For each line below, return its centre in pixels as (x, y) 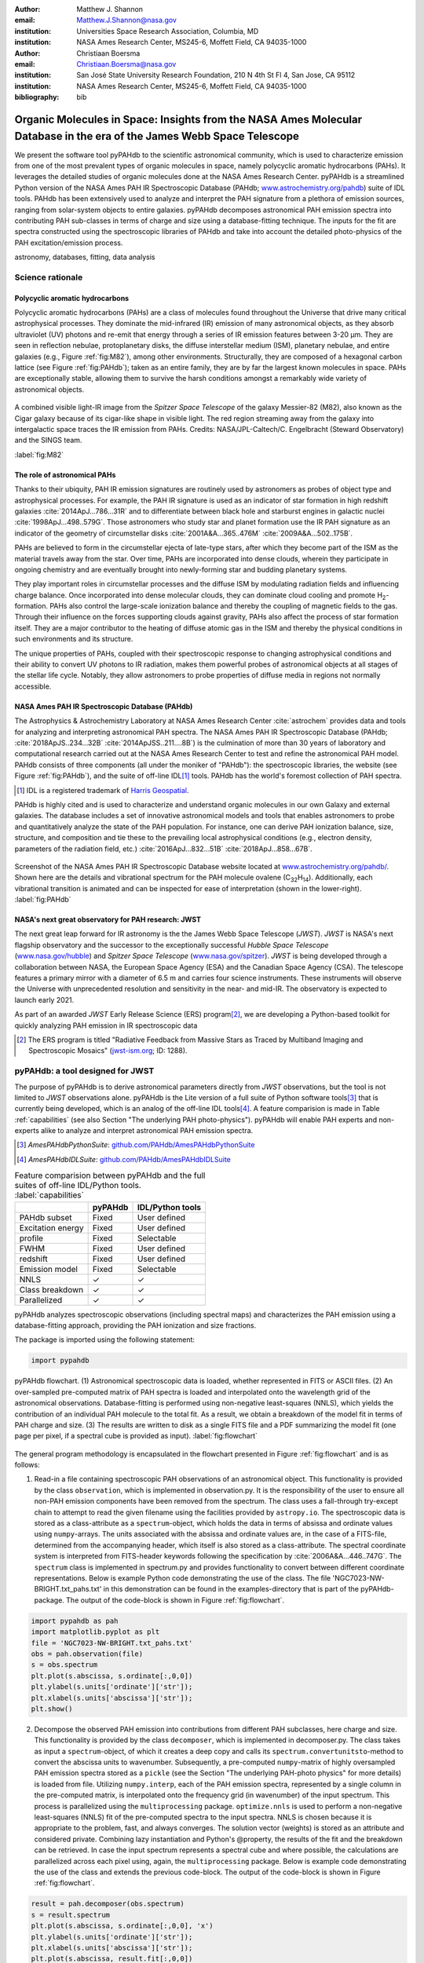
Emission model (49, 1269)
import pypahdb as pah (75, 1621)
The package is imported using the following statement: (105, 1340)
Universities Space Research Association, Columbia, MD (168, 31)
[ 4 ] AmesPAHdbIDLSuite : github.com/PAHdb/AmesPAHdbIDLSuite (124, 1159)
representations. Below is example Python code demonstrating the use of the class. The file (183, 1578)
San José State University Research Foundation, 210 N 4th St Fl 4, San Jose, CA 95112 (216, 75)
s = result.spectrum (70, 1915)
